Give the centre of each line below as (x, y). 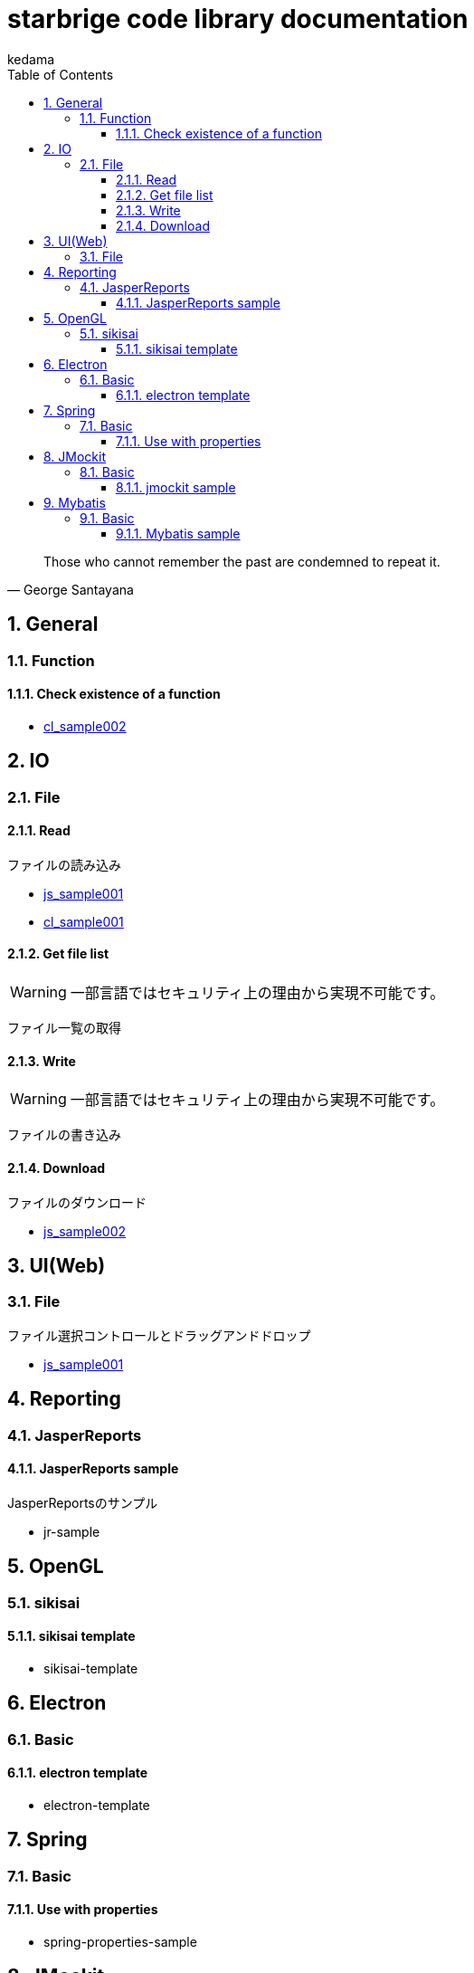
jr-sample (72, 1531)
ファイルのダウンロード (77, 1202)
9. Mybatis (75, 502)
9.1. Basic (107, 518)
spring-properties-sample (120, 1942)
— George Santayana (71, 589)
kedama (31, 59)
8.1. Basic (107, 472)
